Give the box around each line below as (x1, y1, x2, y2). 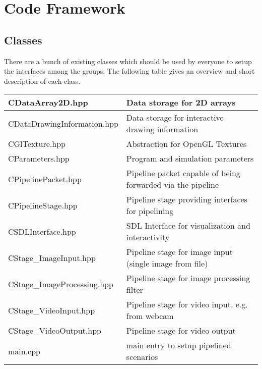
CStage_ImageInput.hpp (8, 251, 96, 263)
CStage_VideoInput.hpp (8, 304, 95, 316)
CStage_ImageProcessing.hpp (8, 278, 113, 290)
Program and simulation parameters (126, 152, 254, 165)
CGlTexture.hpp (8, 138, 65, 150)
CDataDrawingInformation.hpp (8, 117, 118, 129)
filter (126, 284, 143, 296)
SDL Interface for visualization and (126, 220, 250, 232)
